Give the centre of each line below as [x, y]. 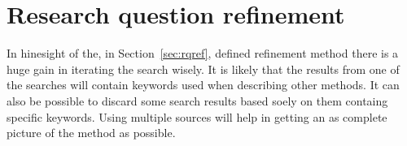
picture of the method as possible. [91, 133]
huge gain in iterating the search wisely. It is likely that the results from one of [203, 69]
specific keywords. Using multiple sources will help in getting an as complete [197, 116]
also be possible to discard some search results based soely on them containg [197, 100]
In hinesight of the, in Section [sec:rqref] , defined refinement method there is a [203, 53]
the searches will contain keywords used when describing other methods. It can [203, 85]
